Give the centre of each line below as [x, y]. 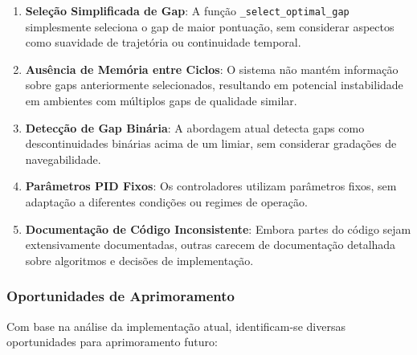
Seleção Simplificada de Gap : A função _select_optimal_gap [187, 10]
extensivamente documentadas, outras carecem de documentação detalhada [211, 245]
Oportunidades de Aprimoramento [121, 296]
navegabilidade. [63, 159]
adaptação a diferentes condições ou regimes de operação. [166, 202]
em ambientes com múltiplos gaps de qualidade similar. [161, 101]
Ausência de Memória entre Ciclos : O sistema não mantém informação [212, 69]
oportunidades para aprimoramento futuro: [112, 342]
